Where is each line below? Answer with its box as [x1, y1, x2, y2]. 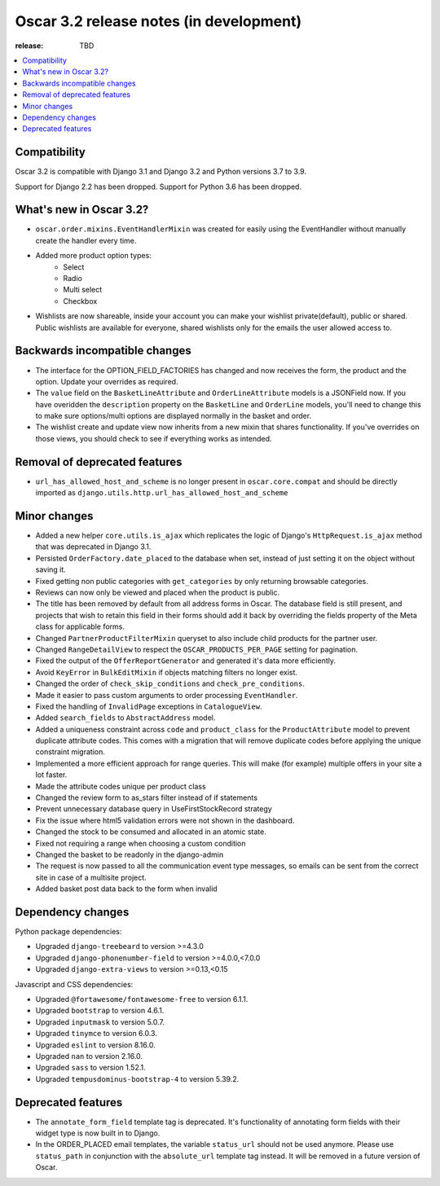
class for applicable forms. [35, 622, 125, 631]
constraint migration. [35, 747, 105, 757]
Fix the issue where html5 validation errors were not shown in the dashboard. [35, 815, 295, 825]
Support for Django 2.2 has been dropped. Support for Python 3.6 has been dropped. [15, 182, 301, 191]
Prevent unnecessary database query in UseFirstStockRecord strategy [35, 804, 272, 814]
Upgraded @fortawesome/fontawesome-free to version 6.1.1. [35, 995, 249, 1004]
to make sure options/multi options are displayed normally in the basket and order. [35, 411, 312, 421]
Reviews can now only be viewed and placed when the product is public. [35, 587, 280, 598]
